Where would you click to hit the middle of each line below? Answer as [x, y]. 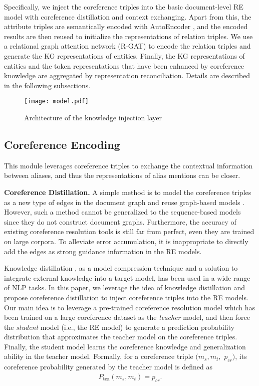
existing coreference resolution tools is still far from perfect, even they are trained [129, 231]
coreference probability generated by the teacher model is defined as [108, 367]
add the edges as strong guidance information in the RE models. [103, 251]
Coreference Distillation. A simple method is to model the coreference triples [128, 192]
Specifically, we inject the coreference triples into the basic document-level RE [124, 7]
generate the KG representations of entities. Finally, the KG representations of [124, 55]
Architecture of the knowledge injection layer [93, 117]
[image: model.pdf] [56, 102]
